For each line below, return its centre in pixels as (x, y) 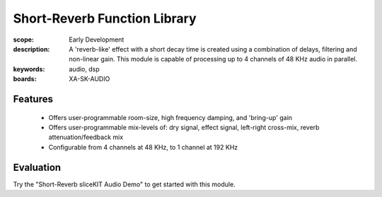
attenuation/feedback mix (86, 137)
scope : (24, 40)
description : (31, 49)
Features (33, 99)
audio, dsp (85, 69)
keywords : (29, 69)
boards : (25, 79)
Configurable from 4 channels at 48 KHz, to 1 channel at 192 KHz (143, 147)
